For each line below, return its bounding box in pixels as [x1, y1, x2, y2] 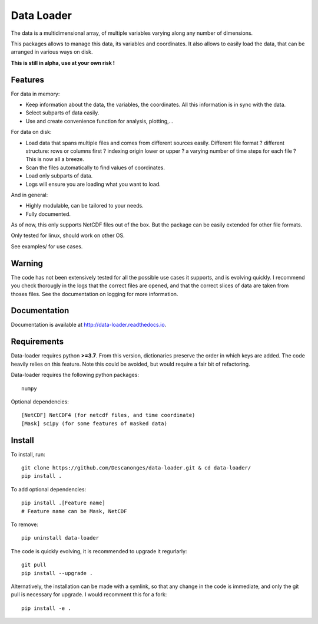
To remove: [11, 521, 38, 528]
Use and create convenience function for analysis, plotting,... [25, 117, 174, 124]
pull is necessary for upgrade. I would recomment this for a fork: [11, 591, 167, 598]
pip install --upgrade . [21, 570, 93, 576]
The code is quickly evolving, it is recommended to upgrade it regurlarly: [11, 547, 187, 554]
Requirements [11, 337, 64, 347]
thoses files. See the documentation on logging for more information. [11, 290, 178, 297]
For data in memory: [11, 90, 60, 97]
